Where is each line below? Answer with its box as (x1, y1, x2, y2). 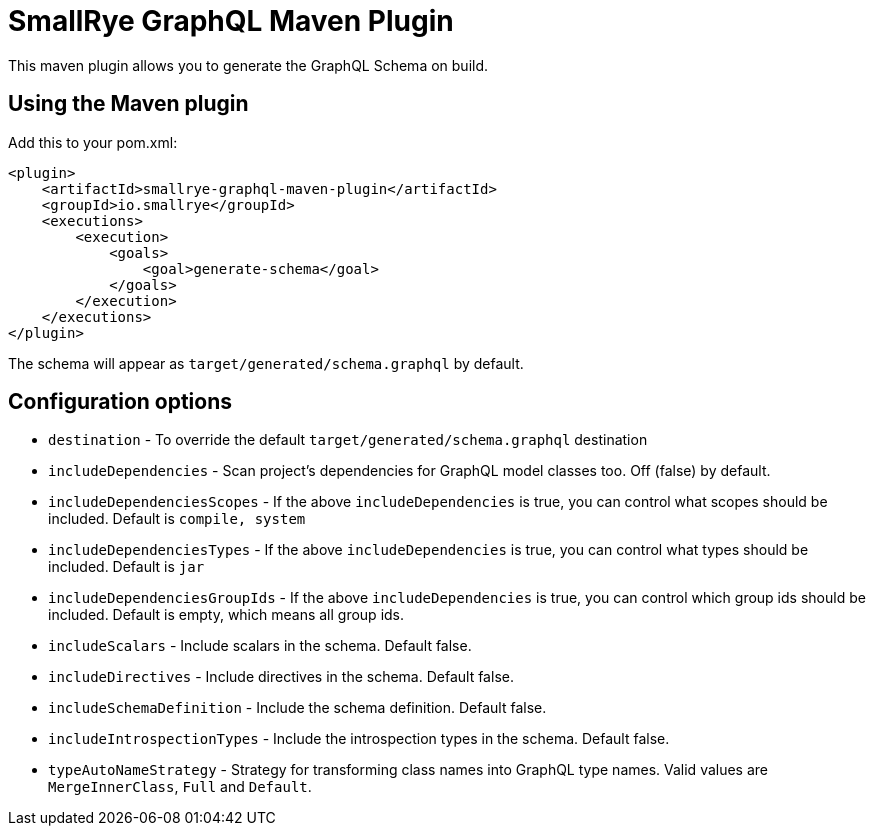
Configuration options (8, 389, 233, 415)
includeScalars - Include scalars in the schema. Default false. (48, 637, 472, 655)
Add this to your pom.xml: (8, 133, 178, 151)
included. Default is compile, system (48, 510, 306, 528)
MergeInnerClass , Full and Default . (48, 778, 312, 796)
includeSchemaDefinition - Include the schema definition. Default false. (48, 699, 547, 717)
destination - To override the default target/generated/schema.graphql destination (48, 431, 648, 449)
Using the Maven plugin (8, 91, 249, 117)
